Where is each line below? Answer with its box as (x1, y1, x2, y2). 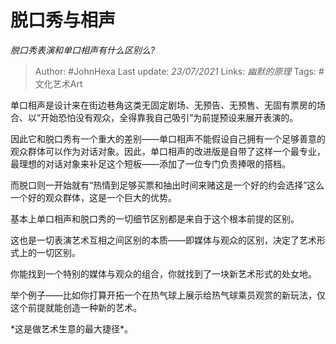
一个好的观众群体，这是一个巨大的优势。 (10, 191, 177, 203)
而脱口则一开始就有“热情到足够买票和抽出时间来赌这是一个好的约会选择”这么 (10, 179, 325, 191)
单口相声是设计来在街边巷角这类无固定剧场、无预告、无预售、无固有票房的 (10, 99, 317, 111)
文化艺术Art (34, 77, 83, 90)
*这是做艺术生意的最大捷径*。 (10, 322, 134, 335)
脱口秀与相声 (10, 9, 117, 32)
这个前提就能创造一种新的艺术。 (10, 301, 142, 313)
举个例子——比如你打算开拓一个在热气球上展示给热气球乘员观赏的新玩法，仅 (10, 289, 326, 301)
